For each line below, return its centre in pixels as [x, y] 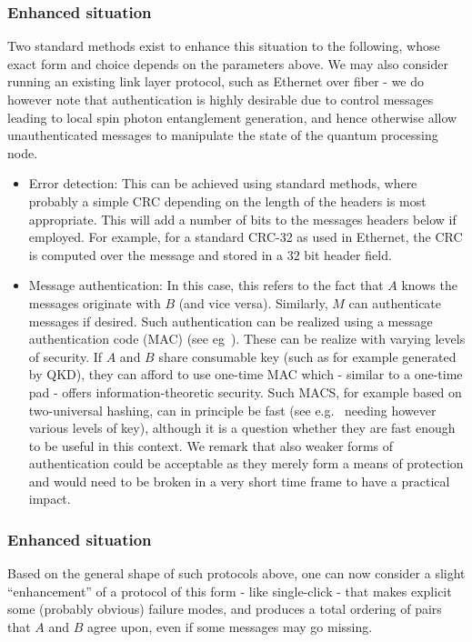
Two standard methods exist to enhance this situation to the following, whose [224, 46]
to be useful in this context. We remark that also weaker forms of [211, 445]
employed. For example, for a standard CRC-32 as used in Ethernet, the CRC [246, 237]
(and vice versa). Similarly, [253, 302]
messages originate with [95, 302]
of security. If [65, 356]
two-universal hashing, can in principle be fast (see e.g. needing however [232, 410]
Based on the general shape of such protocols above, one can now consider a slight [236, 573]
